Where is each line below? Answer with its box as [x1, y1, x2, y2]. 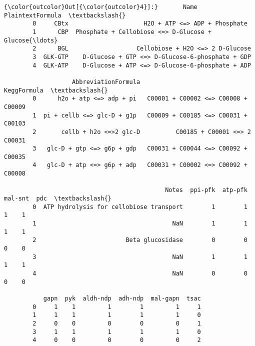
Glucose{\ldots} [4, 36, 58, 44]
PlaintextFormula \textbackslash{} [4, 11, 126, 19]
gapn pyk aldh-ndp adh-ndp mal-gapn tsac [43, 294, 201, 302]
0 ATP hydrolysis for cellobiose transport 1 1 [32, 203, 247, 210]
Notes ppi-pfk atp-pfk [165, 186, 247, 194]
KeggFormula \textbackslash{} [4, 86, 108, 94]
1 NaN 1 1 [32, 220, 247, 227]
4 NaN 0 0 [32, 270, 247, 277]
